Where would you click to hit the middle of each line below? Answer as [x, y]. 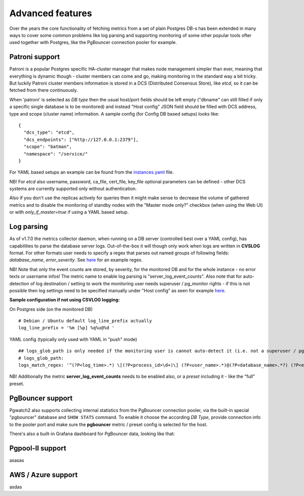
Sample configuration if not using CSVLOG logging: [65, 300]
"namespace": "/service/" [56, 154]
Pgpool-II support [38, 448]
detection [19, 283]
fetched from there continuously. [44, 90]
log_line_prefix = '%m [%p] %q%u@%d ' [67, 328]
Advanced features [51, 13]
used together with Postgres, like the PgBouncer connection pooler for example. [93, 43]
